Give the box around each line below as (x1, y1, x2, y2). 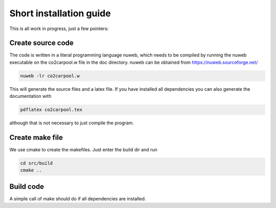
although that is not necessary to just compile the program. (9, 120, 134, 126)
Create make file (9, 133, 63, 142)
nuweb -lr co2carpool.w (20, 73, 80, 79)
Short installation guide (9, 8, 111, 19)
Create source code (9, 39, 74, 47)
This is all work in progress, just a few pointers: (9, 25, 109, 32)
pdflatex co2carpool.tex (20, 107, 83, 113)
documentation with (9, 93, 52, 99)
